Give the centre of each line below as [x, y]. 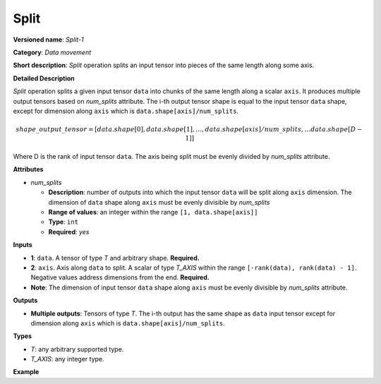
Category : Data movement [52, 52]
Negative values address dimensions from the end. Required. [120, 277]
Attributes [28, 169]
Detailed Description [44, 78]
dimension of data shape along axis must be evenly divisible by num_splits [159, 202]
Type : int [64, 222]
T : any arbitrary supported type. [77, 349]
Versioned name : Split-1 [48, 40]
